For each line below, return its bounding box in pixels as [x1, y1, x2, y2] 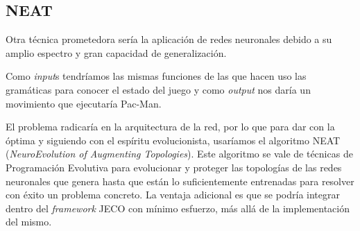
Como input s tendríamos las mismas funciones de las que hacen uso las [6, 69, 307, 83]
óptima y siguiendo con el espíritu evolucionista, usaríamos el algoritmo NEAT [6, 132, 341, 147]
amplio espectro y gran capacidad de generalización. [6, 45, 227, 60]
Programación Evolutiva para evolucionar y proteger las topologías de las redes [6, 160, 342, 174]
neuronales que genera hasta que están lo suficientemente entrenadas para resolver [6, 173, 354, 188]
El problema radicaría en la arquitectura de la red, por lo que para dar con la [6, 119, 335, 134]
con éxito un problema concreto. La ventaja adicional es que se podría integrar [6, 187, 340, 202]
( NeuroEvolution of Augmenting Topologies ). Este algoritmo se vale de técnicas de [6, 146, 353, 161]
